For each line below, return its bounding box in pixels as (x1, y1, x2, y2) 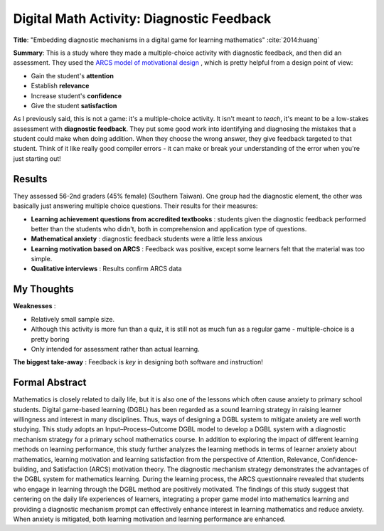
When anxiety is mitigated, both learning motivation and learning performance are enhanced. (13, 515, 286, 523)
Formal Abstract (13, 377, 87, 389)
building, (13, 465, 39, 473)
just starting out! (13, 154, 62, 163)
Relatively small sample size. (31, 315, 115, 323)
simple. (31, 255, 53, 263)
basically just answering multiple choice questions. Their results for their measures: (13, 201, 258, 210)
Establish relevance (31, 82, 90, 90)
